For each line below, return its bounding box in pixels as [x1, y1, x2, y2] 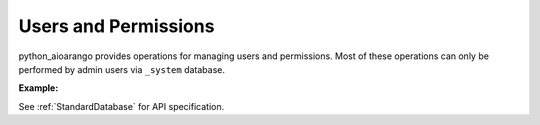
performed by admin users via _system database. [18, 63, 225, 75]
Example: [18, 82, 59, 94]
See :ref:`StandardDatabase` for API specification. [18, 100, 225, 112]
